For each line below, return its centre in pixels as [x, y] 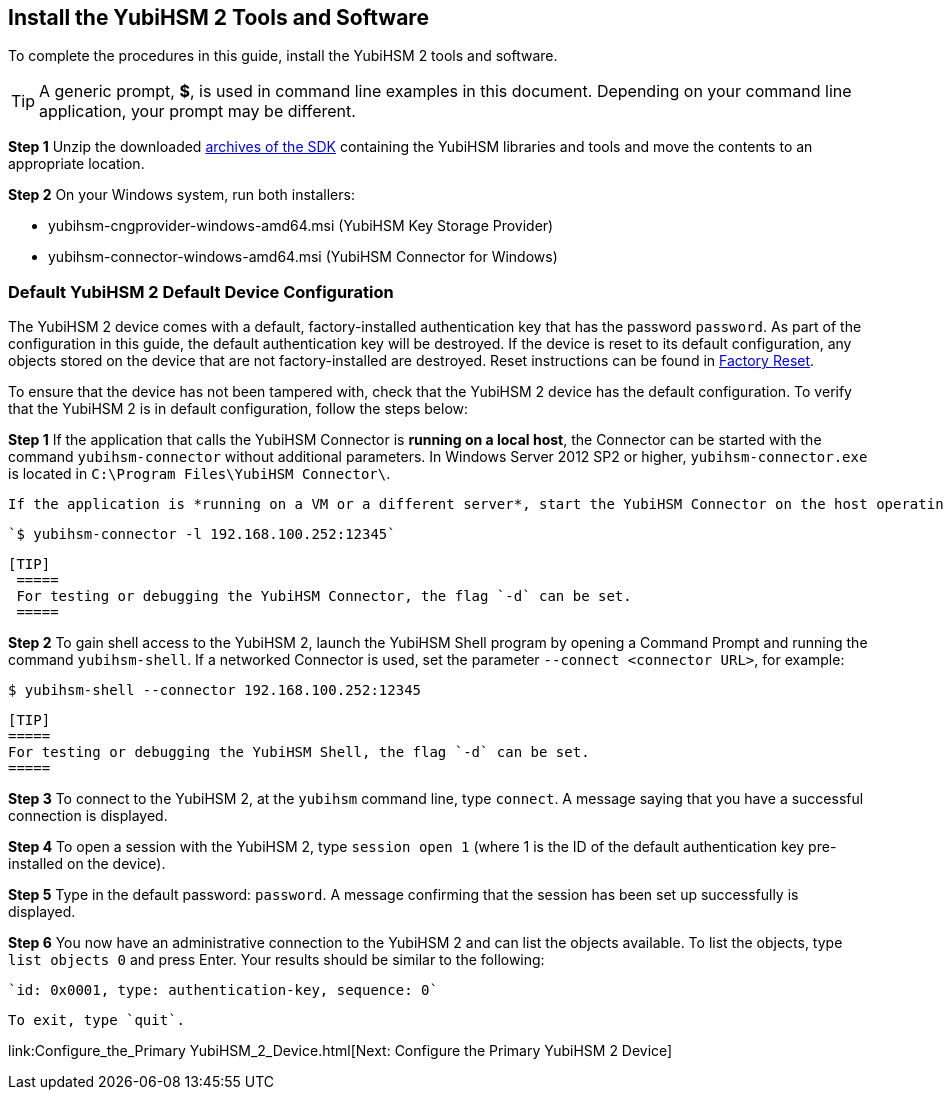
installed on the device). [87, 864]
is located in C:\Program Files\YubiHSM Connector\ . [199, 474]
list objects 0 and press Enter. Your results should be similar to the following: [276, 960]
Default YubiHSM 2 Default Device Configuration [201, 291]
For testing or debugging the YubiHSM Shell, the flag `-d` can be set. [299, 752]
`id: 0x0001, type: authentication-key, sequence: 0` [223, 990]
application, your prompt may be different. [197, 111]
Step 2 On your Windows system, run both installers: [181, 195]
